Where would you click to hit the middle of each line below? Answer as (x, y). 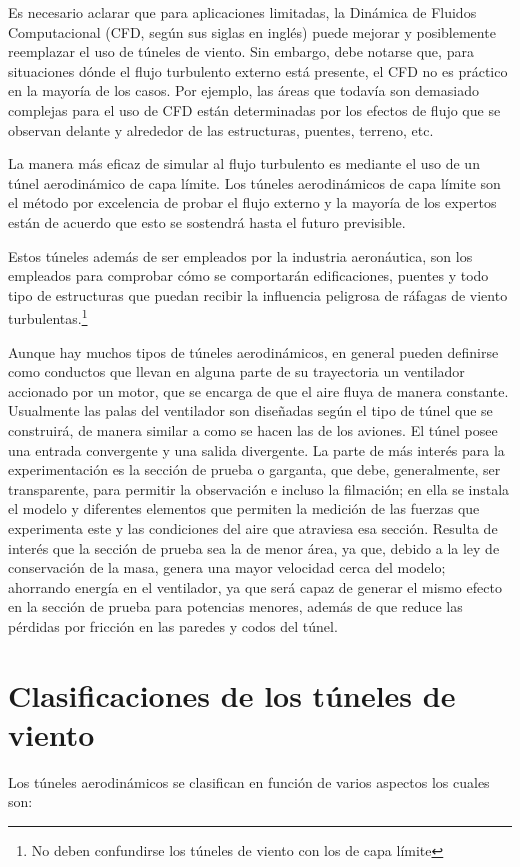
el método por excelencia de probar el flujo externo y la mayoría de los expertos (252, 202)
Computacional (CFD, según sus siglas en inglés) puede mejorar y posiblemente (252, 31)
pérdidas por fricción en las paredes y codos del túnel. (173, 625)
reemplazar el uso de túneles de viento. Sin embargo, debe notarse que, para (241, 51)
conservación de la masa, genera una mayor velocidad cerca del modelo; (227, 567)
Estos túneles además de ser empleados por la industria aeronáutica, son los (240, 255)
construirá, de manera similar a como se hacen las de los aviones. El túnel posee (253, 429)
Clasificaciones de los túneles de (232, 694)
